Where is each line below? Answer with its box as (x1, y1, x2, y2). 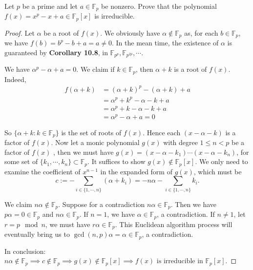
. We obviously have (100, 27, 160, 38)
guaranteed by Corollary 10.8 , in (4, 47, 108, 57)
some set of (4, 156, 38, 166)
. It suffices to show (87, 156, 146, 166)
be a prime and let (22, 1, 78, 11)
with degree (163, 137, 198, 147)
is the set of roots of (61, 127, 122, 137)
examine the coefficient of (4, 166, 81, 176)
